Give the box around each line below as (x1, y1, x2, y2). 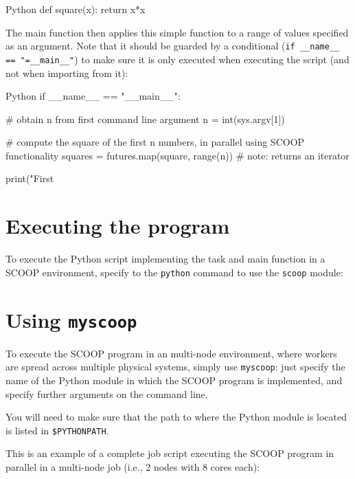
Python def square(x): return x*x (5, 2, 146, 16)
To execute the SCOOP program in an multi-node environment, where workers (5, 346, 337, 360)
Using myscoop (5, 305, 137, 333)
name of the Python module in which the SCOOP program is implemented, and (5, 372, 343, 387)
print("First (5, 171, 54, 186)
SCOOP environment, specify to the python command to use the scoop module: (5, 265, 343, 279)
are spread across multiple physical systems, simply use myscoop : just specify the (5, 359, 345, 374)
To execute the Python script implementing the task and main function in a (5, 252, 325, 266)
